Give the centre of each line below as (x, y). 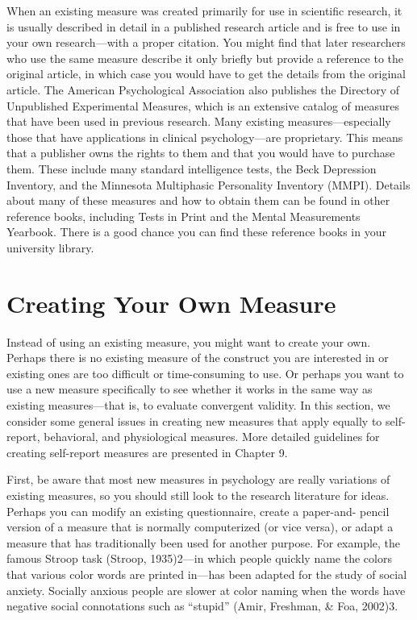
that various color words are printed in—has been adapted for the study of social (207, 574)
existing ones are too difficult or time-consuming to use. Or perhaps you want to (205, 373)
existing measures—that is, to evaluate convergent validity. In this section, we (198, 405)
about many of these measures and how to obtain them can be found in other (198, 200)
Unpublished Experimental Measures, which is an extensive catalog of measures (203, 105)
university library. (50, 247)
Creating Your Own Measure (171, 303)
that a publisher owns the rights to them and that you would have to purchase (201, 153)
